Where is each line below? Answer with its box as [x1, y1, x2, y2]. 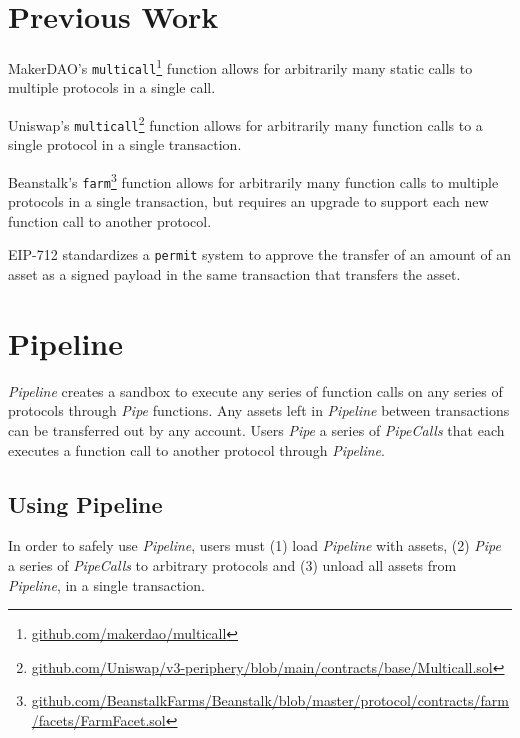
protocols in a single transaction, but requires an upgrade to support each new [8, 191, 489, 212]
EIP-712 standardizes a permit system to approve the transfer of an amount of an [8, 244, 512, 265]
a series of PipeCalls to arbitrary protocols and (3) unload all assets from [8, 554, 457, 575]
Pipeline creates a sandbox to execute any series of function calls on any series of [8, 380, 503, 401]
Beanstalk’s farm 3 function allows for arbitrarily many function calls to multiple [8, 168, 499, 192]
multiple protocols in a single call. [8, 77, 216, 98]
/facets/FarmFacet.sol [31, 709, 166, 730]
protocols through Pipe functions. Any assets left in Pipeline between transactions [8, 400, 510, 421]
